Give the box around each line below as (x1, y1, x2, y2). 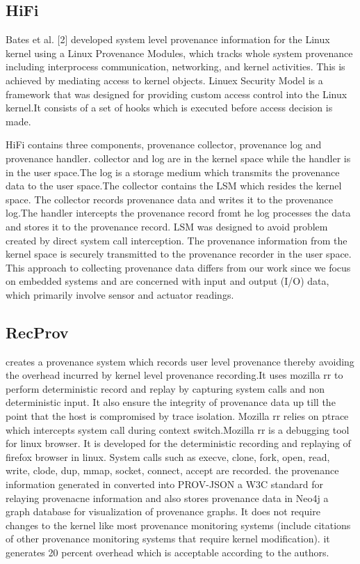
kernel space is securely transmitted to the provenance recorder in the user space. (6, 246, 352, 261)
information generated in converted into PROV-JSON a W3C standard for (6, 477, 324, 492)
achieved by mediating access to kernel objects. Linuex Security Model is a (6, 72, 323, 87)
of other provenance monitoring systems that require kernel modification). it (6, 531, 330, 546)
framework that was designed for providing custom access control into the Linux (6, 86, 347, 101)
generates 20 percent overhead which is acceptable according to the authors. (6, 545, 329, 559)
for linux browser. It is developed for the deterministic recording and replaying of (6, 436, 351, 451)
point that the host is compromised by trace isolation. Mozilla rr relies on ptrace (6, 409, 349, 423)
